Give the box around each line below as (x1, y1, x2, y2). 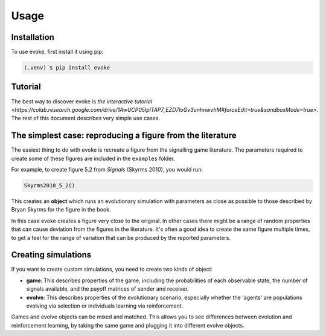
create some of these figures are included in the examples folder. (11, 155, 175, 162)
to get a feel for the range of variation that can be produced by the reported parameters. (11, 234, 231, 241)
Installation (11, 32, 54, 42)
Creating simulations (11, 250, 92, 260)
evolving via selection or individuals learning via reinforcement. (26, 302, 184, 309)
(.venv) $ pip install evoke (24, 64, 110, 71)
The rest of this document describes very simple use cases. (11, 115, 160, 122)
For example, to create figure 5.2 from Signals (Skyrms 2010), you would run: (11, 166, 203, 173)
